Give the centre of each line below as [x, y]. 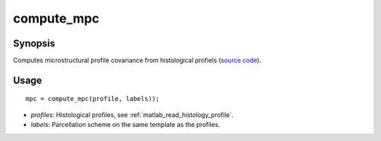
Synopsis [34, 43]
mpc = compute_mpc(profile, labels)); [93, 99]
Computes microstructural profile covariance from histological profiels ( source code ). [137, 61]
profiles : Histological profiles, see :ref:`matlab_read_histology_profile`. [132, 115]
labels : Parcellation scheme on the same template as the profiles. [125, 125]
